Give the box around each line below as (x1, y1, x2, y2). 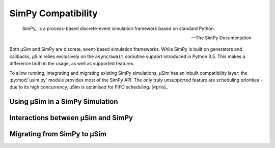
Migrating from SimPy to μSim (9, 130, 107, 138)
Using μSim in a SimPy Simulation (9, 97, 118, 106)
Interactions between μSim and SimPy (9, 113, 133, 122)
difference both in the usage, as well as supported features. (9, 61, 135, 67)
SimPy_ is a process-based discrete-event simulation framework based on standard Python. (22, 25, 215, 32)
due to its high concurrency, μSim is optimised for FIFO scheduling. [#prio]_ (9, 84, 168, 90)
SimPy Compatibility (9, 8, 98, 19)
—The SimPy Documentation (191, 35, 252, 41)
